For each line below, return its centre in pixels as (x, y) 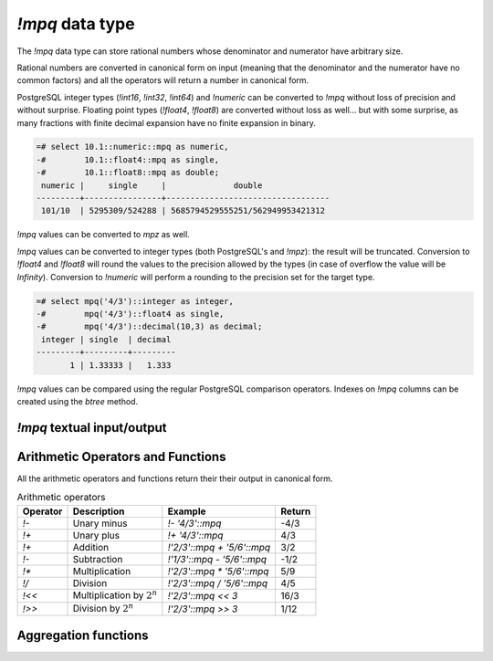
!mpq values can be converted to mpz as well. (104, 235)
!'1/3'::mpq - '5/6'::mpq (217, 559)
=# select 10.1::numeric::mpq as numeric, (132, 147)
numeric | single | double (152, 185)
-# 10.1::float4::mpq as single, (127, 159)
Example (187, 511)
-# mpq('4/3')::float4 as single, (130, 314)
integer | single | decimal (106, 339)
